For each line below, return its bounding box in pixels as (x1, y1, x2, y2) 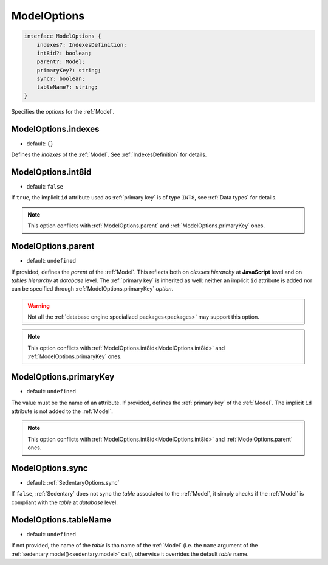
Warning (27, 302, 50, 310)
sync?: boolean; (36, 75, 85, 82)
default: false (26, 183, 64, 190)
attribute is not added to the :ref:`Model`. (11, 407, 114, 415)
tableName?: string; (36, 84, 98, 91)
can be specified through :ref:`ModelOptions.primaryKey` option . (11, 285, 174, 293)
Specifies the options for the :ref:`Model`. (11, 108, 115, 115)
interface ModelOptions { (24, 33, 101, 40)
